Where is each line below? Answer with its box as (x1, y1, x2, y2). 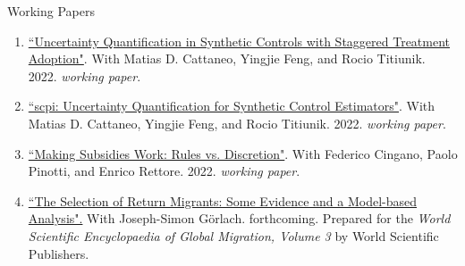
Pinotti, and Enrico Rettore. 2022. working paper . (28, 162, 300, 180)
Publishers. (28, 244, 89, 262)
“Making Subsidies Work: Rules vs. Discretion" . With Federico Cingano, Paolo (28, 144, 458, 162)
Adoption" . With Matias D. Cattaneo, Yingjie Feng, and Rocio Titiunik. (28, 49, 426, 68)
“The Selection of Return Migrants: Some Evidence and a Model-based (28, 191, 418, 210)
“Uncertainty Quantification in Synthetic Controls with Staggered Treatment (28, 31, 451, 50)
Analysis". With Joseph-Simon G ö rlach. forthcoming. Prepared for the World (28, 209, 451, 228)
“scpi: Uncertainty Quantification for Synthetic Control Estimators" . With (28, 96, 435, 115)
